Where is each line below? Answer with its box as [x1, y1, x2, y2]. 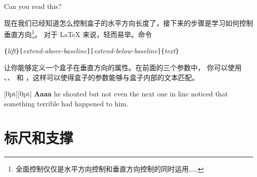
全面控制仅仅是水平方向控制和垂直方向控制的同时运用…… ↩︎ [15, 163, 204, 174]
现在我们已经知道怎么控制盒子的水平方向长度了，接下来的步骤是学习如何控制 [4, 17, 253, 28]
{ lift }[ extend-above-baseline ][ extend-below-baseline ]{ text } [4, 45, 179, 56]
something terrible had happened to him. [4, 98, 128, 108]
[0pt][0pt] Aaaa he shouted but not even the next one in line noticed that [4, 88, 228, 99]
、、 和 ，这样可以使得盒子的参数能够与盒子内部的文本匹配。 [4, 72, 199, 82]
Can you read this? [4, 1, 62, 11]
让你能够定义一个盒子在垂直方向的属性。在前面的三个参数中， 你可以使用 [4, 62, 242, 73]
